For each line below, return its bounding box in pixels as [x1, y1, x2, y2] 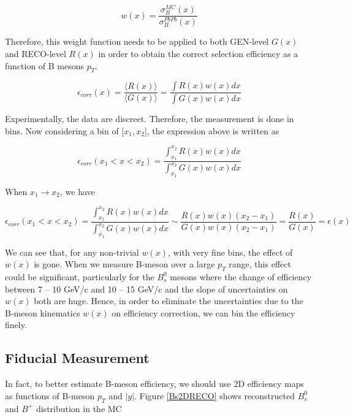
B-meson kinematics [5, 306, 80, 319]
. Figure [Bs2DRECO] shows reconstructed [134, 389, 295, 402]
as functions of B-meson [5, 389, 95, 402]
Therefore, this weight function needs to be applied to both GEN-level [5, 35, 269, 48]
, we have [59, 185, 95, 197]
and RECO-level [5, 47, 66, 59]
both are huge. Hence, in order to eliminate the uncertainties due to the [34, 294, 303, 307]
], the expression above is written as [144, 124, 279, 137]
